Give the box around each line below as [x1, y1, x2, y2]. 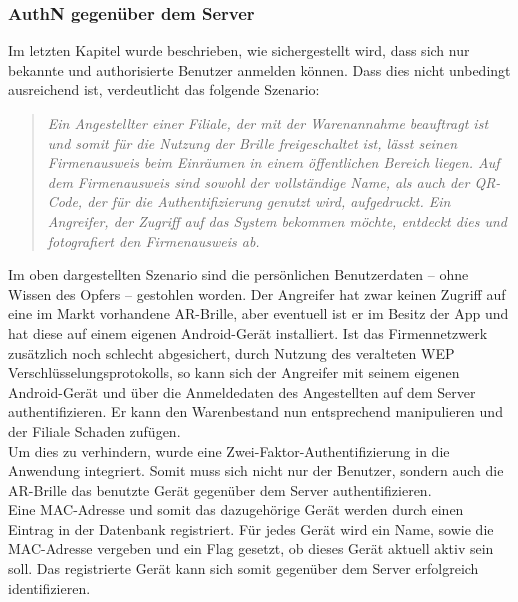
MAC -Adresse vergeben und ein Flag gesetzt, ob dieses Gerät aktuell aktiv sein [8, 538, 494, 559]
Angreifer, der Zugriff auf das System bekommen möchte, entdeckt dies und [47, 210, 507, 231]
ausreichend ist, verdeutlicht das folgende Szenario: [8, 79, 320, 100]
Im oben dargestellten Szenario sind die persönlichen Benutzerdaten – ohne [8, 264, 469, 285]
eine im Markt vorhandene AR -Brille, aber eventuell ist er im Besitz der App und [8, 303, 509, 324]
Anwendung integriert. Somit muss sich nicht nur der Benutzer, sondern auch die [8, 460, 504, 481]
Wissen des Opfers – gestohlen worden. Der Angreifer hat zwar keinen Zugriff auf [8, 283, 506, 304]
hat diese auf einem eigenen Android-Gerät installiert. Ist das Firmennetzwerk [8, 322, 488, 343]
